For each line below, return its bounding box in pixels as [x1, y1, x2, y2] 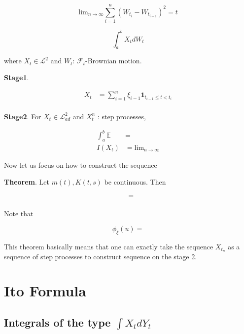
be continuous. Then [104, 176, 166, 187]
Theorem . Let [4, 176, 49, 187]
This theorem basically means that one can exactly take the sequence [4, 241, 213, 251]
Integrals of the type [4, 314, 111, 330]
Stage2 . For [4, 111, 41, 121]
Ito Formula [4, 281, 86, 301]
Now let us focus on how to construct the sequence [4, 159, 157, 170]
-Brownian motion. [85, 55, 142, 66]
